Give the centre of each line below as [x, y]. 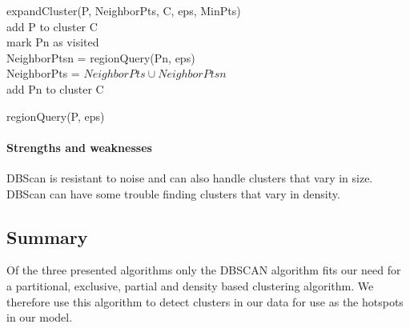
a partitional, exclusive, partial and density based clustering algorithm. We [190, 285]
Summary [47, 236]
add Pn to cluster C [55, 88]
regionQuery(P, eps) [56, 116]
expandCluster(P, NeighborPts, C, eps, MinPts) [124, 10]
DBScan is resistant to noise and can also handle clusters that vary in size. [190, 177]
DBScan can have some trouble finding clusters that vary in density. [173, 193]
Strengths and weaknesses [79, 147]
